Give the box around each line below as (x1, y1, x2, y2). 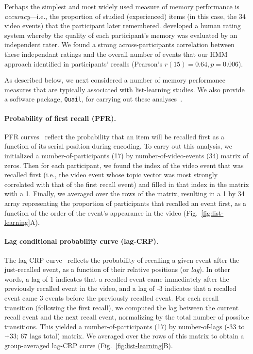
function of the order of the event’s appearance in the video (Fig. (4, 207, 198, 218)
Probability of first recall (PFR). (4, 113, 116, 123)
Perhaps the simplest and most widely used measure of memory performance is (4, 1, 239, 11)
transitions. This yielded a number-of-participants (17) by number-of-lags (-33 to (4, 321, 245, 331)
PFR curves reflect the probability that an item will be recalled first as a (4, 131, 224, 141)
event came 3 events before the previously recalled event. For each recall (4, 292, 219, 303)
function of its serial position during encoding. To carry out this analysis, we (4, 141, 232, 151)
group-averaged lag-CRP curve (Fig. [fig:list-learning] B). (4, 340, 173, 350)
